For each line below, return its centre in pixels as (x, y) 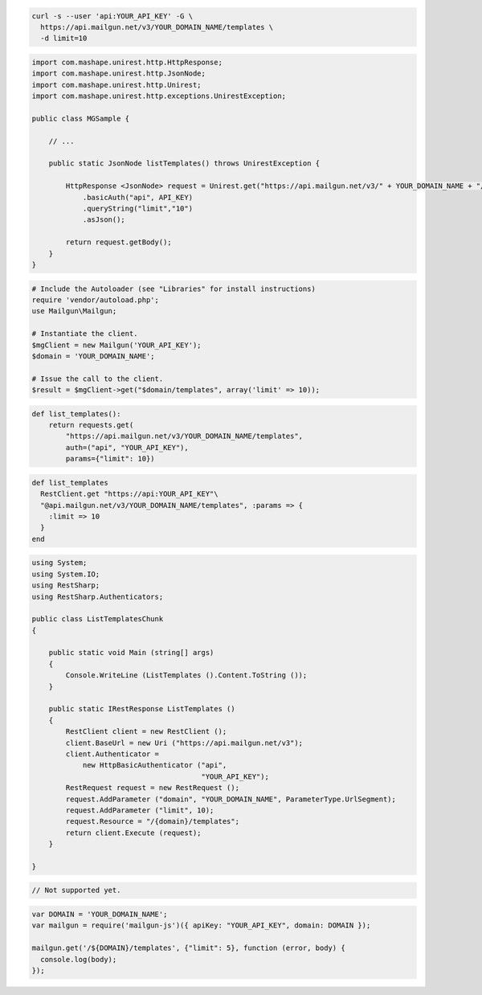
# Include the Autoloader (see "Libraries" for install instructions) (174, 289)
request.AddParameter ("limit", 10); (140, 810)
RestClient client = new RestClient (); (146, 732)
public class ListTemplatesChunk (98, 619)
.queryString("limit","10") (137, 209)
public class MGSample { (81, 118)
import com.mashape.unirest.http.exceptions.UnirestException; (159, 96)
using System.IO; (66, 574)
